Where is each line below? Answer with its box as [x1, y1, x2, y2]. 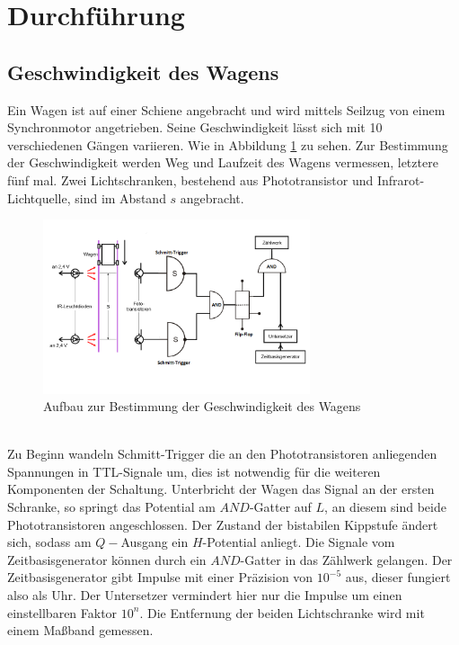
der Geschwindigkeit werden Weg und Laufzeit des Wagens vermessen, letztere [7, 153, 438, 172]
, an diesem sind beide [324, 497, 446, 516]
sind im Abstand [75, 188, 166, 207]
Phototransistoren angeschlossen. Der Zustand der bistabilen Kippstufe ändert [7, 515, 438, 533]
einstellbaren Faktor [7, 603, 118, 622]
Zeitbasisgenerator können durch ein [7, 550, 207, 569]
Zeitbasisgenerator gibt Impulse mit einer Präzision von [7, 568, 313, 587]
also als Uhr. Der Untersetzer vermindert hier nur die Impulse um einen [7, 586, 402, 605]
